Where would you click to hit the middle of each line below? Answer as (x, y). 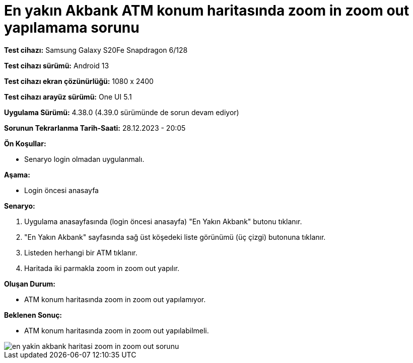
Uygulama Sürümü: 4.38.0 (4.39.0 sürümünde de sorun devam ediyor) (122, 112)
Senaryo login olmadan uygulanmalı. (84, 159)
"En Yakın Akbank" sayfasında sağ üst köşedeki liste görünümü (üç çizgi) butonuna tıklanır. (175, 237)
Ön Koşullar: (25, 143)
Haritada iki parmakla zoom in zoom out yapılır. (102, 268)
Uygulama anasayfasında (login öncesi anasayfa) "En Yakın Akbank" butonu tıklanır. (163, 221)
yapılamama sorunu (72, 28)
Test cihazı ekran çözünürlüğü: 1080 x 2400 (79, 81)
